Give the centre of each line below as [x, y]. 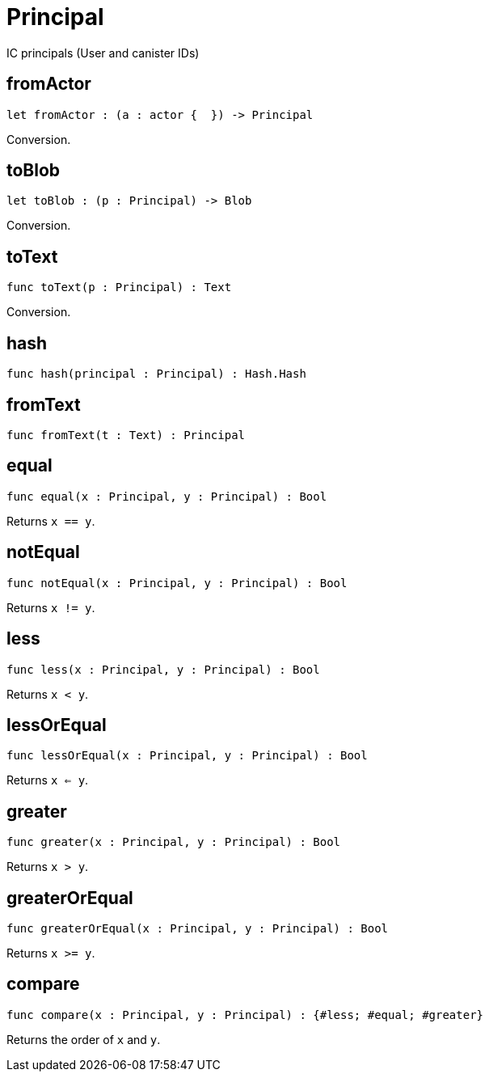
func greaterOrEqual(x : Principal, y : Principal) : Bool [198, 929]
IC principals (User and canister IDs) [103, 53]
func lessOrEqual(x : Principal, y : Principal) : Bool [187, 756]
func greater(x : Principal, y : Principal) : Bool [174, 842]
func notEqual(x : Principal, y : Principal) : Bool [177, 583]
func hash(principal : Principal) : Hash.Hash [156, 374]
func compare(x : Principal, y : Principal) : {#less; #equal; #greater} [245, 1015]
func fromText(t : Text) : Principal [126, 435]
